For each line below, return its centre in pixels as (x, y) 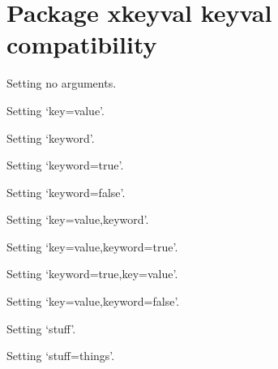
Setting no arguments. (62, 83)
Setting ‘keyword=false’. (66, 192)
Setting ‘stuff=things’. (61, 356)
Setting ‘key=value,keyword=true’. (92, 246)
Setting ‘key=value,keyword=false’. (93, 301)
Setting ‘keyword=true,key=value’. (92, 274)
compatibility (82, 44)
